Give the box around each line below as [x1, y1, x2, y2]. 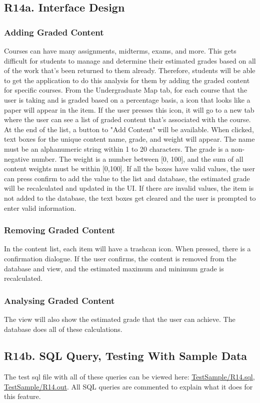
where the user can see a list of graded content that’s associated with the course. [4, 114, 251, 125]
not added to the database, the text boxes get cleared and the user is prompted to [4, 192, 256, 203]
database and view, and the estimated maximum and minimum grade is [4, 263, 224, 273]
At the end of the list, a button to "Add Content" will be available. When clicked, [4, 124, 254, 134]
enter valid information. [4, 202, 76, 213]
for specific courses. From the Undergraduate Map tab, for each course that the [4, 85, 247, 95]
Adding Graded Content [4, 26, 104, 38]
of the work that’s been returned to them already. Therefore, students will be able [4, 65, 255, 76]
